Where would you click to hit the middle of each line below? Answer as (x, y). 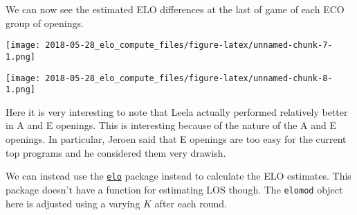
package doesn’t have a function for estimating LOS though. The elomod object (174, 189)
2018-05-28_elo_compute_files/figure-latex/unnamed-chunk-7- (189, 45)
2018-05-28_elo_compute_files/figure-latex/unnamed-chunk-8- (189, 78)
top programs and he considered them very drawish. (116, 152)
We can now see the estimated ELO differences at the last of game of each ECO (175, 9)
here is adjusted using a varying (73, 203)
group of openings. (45, 23)
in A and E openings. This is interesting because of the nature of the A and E (171, 125)
